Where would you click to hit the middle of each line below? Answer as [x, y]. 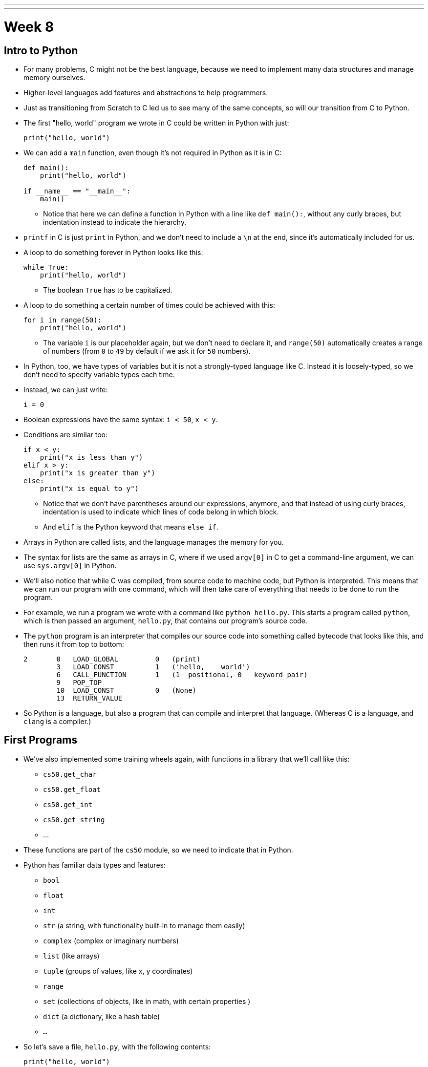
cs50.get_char [70, 774]
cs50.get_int [68, 804]
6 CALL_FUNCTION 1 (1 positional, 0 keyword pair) [182, 674]
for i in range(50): [63, 320]
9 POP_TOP [79, 682]
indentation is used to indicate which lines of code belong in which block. [161, 512]
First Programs [41, 740]
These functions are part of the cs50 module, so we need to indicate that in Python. [158, 850]
